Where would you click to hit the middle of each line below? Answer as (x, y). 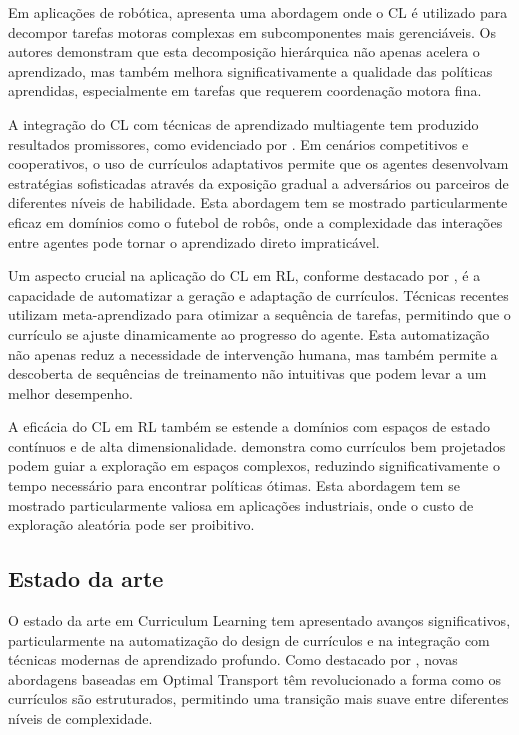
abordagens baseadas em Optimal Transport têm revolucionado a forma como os (254, 678)
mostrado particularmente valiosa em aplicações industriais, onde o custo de (241, 504)
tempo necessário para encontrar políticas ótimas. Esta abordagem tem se (234, 485)
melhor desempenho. (70, 392)
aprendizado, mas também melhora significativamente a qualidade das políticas (250, 70)
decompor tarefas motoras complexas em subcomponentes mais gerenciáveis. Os (252, 31)
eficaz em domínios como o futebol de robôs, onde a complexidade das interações (255, 221)
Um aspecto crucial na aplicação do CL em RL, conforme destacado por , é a (244, 275)
